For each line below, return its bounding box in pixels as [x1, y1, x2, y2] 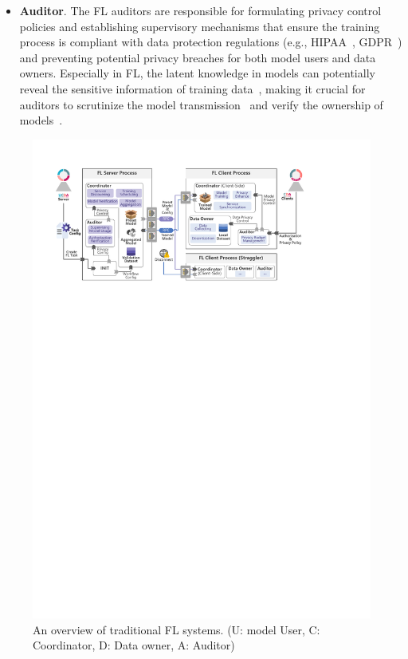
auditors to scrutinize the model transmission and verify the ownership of [19, 96, 383, 112]
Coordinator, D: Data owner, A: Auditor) [33, 637, 235, 653]
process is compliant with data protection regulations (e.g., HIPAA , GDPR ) [19, 34, 402, 50]
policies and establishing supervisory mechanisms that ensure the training [19, 18, 380, 34]
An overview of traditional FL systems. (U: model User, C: [33, 621, 320, 637]
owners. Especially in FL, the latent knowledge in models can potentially [19, 65, 375, 81]
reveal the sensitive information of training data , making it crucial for [19, 80, 366, 97]
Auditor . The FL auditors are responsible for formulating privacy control [19, 2, 382, 18]
